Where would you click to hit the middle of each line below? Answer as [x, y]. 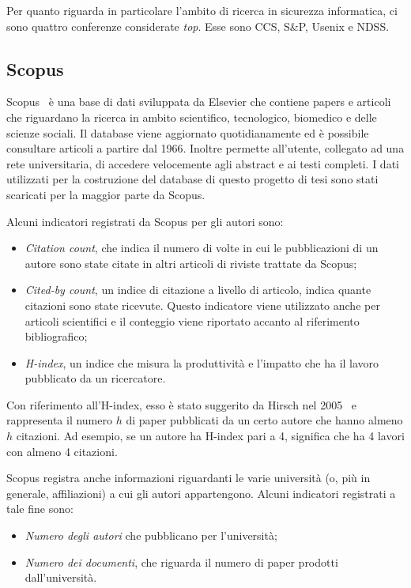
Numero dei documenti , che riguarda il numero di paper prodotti [181, 562]
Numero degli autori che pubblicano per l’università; [151, 535]
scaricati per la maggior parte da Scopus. [106, 194]
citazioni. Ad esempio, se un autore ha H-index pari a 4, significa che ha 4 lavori [210, 436]
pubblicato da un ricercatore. [95, 378]
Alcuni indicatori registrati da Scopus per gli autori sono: [145, 221]
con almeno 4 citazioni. [62, 451]
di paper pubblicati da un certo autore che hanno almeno [264, 420]
